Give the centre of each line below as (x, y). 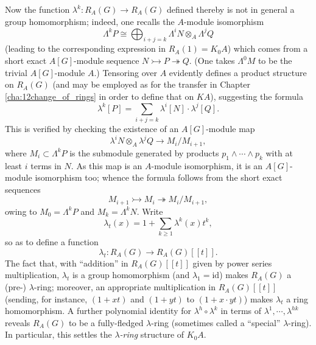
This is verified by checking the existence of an (92, 129)
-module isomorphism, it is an (207, 165)
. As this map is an (107, 165)
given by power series (232, 263)
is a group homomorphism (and (131, 275)
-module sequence (107, 61)
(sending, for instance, (46, 298)
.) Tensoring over (126, 72)
